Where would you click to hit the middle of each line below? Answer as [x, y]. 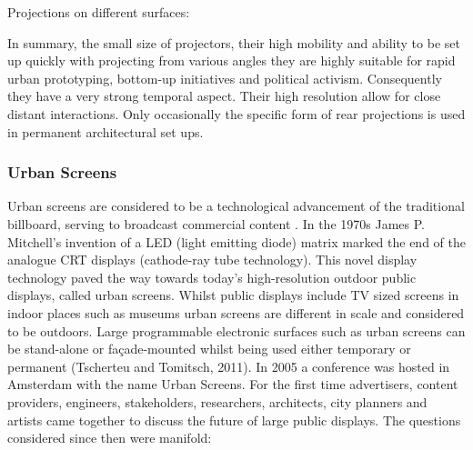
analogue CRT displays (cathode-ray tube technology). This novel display [212, 260]
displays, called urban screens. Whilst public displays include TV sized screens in [233, 295]
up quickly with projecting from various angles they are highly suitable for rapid [231, 60]
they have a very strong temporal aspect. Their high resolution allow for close [224, 96]
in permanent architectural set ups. [106, 131]
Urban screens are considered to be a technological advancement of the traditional [236, 206]
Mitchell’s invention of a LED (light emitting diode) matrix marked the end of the [236, 241]
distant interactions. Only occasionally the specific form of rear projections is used [236, 113]
